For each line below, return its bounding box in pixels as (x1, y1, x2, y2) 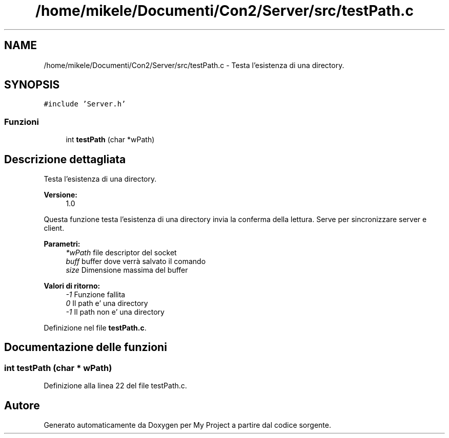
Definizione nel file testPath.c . (44, 323, 147, 333)
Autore (4, 399, 40, 412)
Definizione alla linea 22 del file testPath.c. (44, 381, 187, 390)
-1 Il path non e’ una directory (66, 308, 165, 317)
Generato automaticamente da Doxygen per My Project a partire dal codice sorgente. (44, 421, 331, 430)
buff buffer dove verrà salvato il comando (66, 257, 206, 266)
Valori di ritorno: (44, 281, 100, 291)
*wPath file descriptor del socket (66, 248, 177, 257)
